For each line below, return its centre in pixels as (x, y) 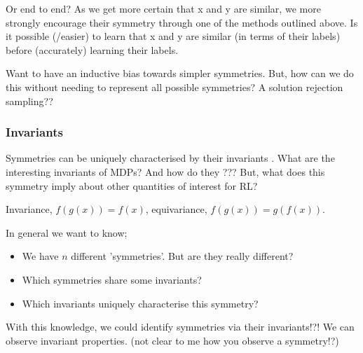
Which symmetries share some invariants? (112, 279)
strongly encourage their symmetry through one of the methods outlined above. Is (182, 22)
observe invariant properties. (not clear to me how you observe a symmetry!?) (172, 340)
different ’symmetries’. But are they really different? (182, 256)
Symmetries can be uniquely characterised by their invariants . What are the (170, 158)
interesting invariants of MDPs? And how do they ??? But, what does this (165, 171)
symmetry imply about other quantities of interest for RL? (132, 185)
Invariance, (29, 209)
